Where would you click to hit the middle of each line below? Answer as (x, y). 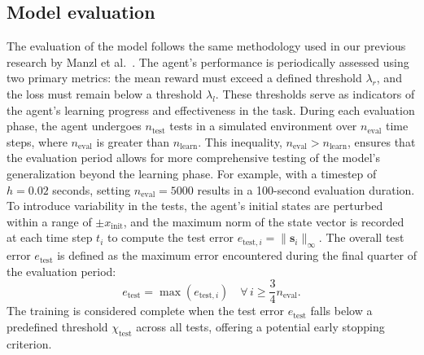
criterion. (29, 343)
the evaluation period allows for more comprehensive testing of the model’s (193, 158)
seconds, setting (92, 189)
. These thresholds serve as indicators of (315, 93)
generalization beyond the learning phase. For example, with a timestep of (192, 173)
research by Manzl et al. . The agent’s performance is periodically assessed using (208, 61)
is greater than (133, 141)
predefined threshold (57, 326)
